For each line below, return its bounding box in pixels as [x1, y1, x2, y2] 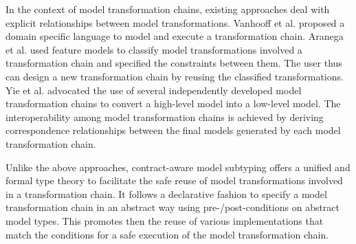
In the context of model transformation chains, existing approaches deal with [5, 2, 330, 16]
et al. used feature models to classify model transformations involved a [5, 42, 302, 56]
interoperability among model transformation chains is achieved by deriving [5, 109, 324, 124]
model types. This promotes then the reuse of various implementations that [5, 213, 324, 228]
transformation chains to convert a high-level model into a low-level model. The [5, 96, 341, 111]
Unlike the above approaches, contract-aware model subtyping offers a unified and [5, 159, 351, 174]
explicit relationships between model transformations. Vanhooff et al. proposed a [5, 15, 345, 30]
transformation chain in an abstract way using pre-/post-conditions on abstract [5, 200, 340, 214]
